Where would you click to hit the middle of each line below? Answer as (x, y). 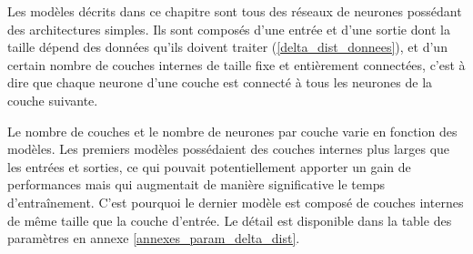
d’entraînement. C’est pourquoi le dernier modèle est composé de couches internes (236, 202)
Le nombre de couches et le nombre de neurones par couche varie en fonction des (232, 131)
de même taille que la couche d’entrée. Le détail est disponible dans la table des (230, 220)
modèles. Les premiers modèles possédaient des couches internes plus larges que (229, 149)
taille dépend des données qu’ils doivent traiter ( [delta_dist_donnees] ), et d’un (227, 47)
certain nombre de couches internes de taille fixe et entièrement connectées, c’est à (236, 64)
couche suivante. (53, 100)
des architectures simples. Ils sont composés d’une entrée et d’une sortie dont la (229, 29)
